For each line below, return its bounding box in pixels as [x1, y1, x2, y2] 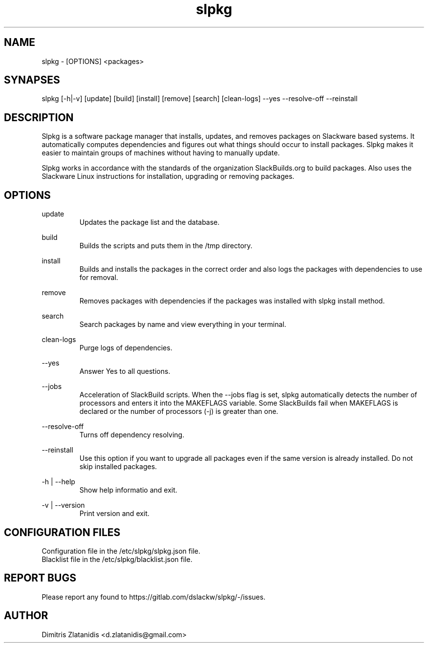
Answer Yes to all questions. [79, 367, 171, 376]
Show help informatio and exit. [79, 486, 177, 495]
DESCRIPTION [4, 111, 74, 124]
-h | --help [42, 477, 75, 486]
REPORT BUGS [4, 572, 76, 584]
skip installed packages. [79, 462, 157, 471]
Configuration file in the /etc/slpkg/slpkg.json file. [42, 546, 200, 555]
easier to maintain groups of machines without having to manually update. [42, 149, 280, 157]
